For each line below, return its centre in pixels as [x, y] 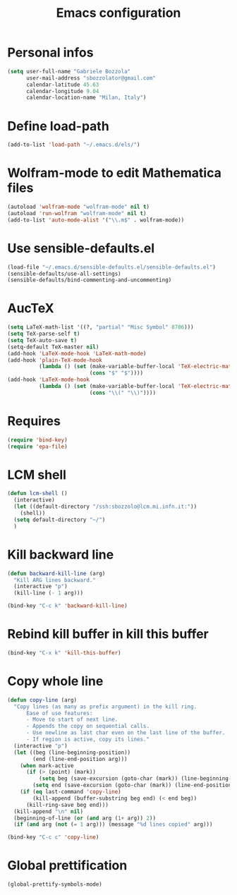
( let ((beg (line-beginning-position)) [72, 753]
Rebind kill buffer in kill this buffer [108, 634]
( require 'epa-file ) [38, 446]
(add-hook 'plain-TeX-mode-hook [55, 360]
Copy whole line [55, 681]
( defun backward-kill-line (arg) [56, 573]
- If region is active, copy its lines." [88, 739]
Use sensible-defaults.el [81, 248]
